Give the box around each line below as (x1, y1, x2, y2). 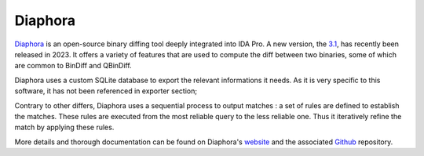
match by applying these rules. (14, 122, 115, 132)
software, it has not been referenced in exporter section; (14, 86, 198, 96)
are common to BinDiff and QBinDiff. (14, 61, 133, 71)
